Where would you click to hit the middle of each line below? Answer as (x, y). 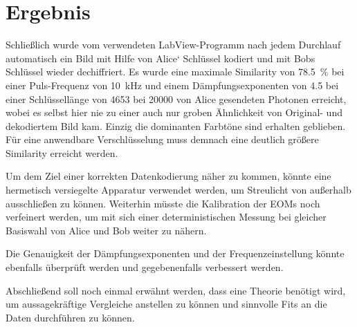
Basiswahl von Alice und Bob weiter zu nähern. (106, 230)
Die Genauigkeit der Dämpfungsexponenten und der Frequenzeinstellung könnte (175, 253)
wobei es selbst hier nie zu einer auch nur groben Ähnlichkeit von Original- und (174, 112)
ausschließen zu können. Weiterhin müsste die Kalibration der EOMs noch (163, 203)
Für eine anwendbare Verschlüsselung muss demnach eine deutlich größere (162, 139)
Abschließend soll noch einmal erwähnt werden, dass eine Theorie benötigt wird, (176, 290)
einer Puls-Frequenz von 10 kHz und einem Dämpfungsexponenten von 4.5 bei (172, 85)
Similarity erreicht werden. (62, 152)
